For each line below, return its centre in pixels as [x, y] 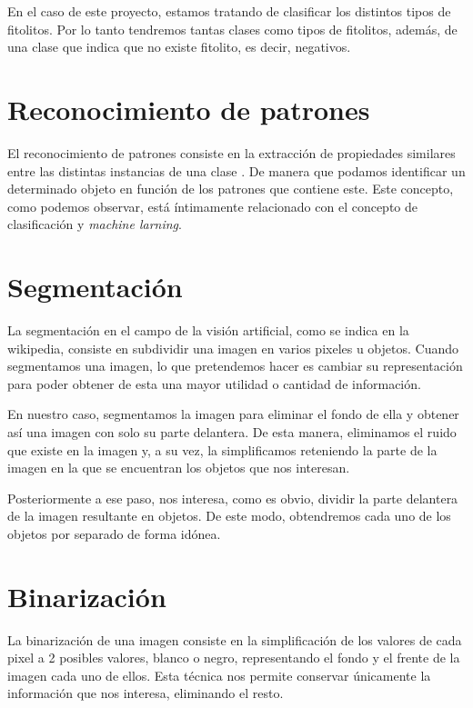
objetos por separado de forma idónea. [114, 533]
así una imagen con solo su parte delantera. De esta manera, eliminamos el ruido [232, 431]
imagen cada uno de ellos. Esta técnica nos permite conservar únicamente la [219, 675]
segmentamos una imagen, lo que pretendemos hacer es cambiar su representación [235, 366]
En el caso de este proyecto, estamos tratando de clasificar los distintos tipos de [229, 11]
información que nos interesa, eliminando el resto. [146, 693]
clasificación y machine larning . [95, 224]
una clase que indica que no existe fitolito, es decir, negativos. [179, 47]
